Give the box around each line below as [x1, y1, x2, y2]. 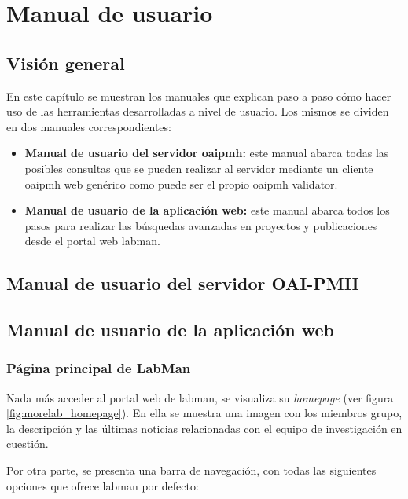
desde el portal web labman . [24, 233, 160, 249]
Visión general [6, 50, 125, 75]
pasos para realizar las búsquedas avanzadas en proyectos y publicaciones [24, 217, 377, 233]
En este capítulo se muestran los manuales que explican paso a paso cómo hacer [6, 87, 391, 104]
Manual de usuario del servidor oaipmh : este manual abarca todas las [24, 145, 389, 161]
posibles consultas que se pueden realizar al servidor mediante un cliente [24, 160, 373, 176]
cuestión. [6, 435, 49, 452]
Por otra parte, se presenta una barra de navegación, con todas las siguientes [6, 462, 377, 479]
